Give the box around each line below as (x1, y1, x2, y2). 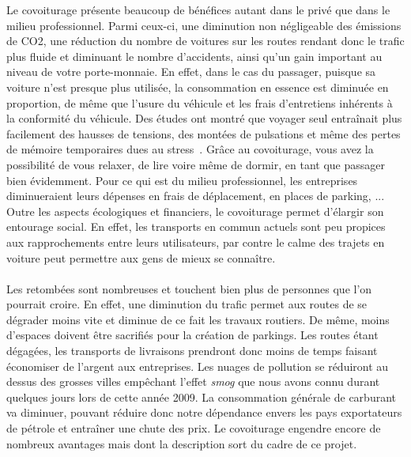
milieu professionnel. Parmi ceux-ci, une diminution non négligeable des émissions (6, 17, 402, 33)
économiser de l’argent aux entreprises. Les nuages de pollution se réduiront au (6, 357, 389, 374)
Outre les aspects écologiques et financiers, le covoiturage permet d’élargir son (6, 202, 384, 219)
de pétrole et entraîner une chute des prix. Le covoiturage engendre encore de (6, 420, 381, 436)
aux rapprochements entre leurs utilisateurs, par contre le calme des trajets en (6, 233, 385, 250)
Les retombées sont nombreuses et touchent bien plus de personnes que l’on (6, 280, 372, 296)
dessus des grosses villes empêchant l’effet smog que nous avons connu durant (6, 373, 380, 390)
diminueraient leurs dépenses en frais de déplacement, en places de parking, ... (6, 187, 385, 204)
